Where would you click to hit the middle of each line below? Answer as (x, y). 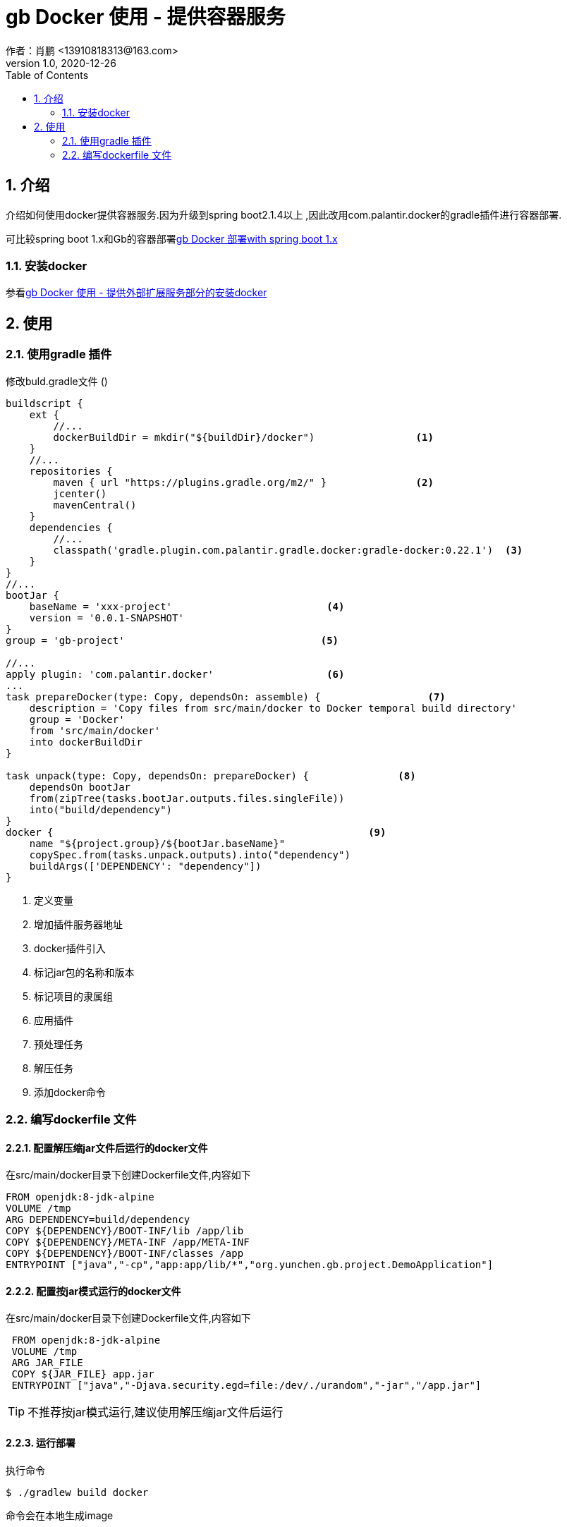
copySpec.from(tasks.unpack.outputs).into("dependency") (190, 854)
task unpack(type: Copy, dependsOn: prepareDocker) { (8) (211, 775)
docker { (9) (196, 832)
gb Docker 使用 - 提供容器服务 (146, 17)
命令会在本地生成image (60, 1515)
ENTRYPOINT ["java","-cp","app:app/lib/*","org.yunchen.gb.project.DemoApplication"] (250, 1265)
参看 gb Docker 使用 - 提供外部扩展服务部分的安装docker (136, 293)
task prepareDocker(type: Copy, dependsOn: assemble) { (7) (226, 696)
